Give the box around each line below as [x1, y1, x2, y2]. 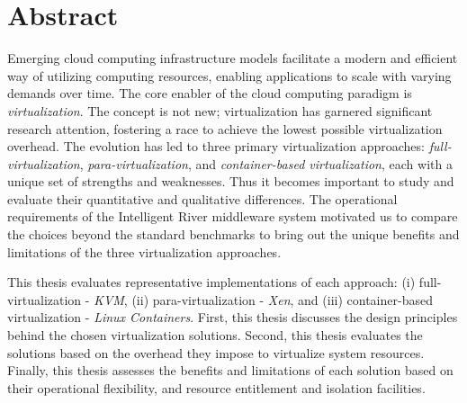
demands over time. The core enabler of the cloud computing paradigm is [7, 84, 412, 103]
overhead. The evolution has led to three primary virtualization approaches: [7, 137, 425, 156]
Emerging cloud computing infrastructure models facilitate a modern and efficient [7, 49, 458, 67]
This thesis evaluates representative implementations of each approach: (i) [7, 273, 416, 291]
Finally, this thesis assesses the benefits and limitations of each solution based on [7, 361, 454, 380]
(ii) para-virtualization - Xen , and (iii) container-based [131, 290, 433, 309]
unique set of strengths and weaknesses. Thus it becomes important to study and [7, 172, 454, 191]
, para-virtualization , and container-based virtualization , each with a [79, 154, 453, 173]
